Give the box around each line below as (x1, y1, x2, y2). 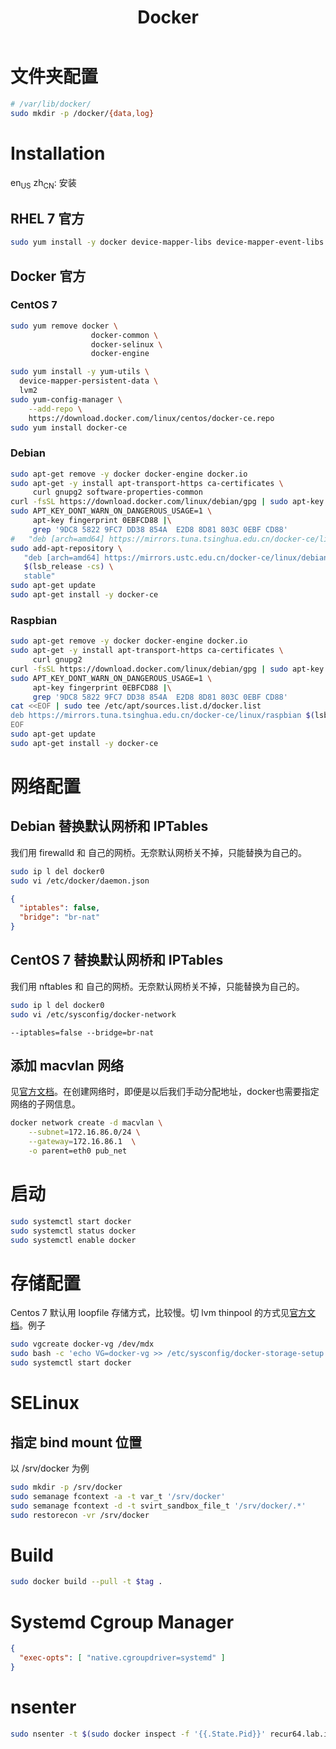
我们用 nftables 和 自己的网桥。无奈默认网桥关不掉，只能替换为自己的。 (10, 980, 305, 992)
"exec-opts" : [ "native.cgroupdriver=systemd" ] (19, 1653, 226, 1663)
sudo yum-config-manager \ (10, 394, 123, 405)
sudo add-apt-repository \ (10, 543, 123, 553)
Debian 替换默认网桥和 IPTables (10, 818, 209, 835)
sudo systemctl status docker (10, 1226, 137, 1236)
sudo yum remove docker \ (10, 321, 118, 331)
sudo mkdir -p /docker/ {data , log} (10, 108, 155, 118)
